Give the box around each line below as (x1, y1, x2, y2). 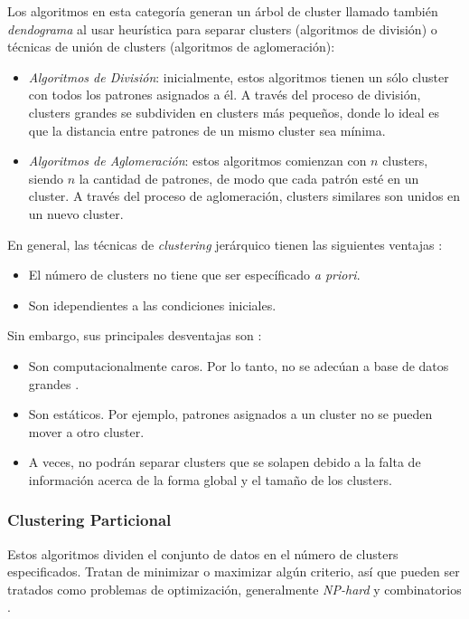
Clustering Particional (7, 509, 172, 531)
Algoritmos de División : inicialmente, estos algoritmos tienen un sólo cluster (28, 67, 449, 86)
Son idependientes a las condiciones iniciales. (28, 295, 277, 314)
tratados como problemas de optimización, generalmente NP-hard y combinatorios (7, 579, 462, 598)
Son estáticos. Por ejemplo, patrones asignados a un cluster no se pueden (28, 405, 433, 424)
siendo (28, 168, 63, 187)
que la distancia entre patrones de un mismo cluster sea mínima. (28, 120, 386, 139)
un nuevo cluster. (28, 204, 124, 223)
